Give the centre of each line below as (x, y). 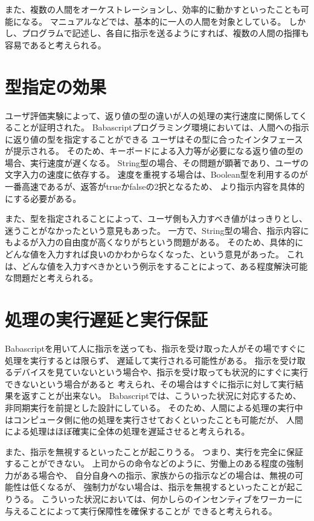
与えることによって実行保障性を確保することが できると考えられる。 (141, 510)
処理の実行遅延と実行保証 (107, 319)
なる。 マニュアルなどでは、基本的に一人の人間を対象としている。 (154, 21)
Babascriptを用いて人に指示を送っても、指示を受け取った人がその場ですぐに (155, 348)
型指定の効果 (56, 86)
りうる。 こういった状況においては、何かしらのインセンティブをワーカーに (154, 499)
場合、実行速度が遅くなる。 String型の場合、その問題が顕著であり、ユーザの (157, 162)
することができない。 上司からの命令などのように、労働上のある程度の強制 (154, 463)
